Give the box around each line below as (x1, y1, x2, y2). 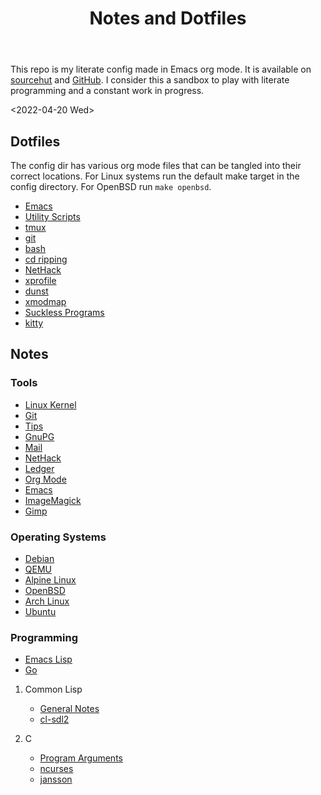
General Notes (39, 703, 100, 715)
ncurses (39, 763, 74, 775)
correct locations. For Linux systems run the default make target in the (10, 170, 300, 182)
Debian (24, 552, 55, 564)
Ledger (24, 462, 55, 474)
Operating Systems (10, 530, 107, 544)
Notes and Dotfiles (89, 7, 247, 30)
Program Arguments (39, 752, 123, 764)
